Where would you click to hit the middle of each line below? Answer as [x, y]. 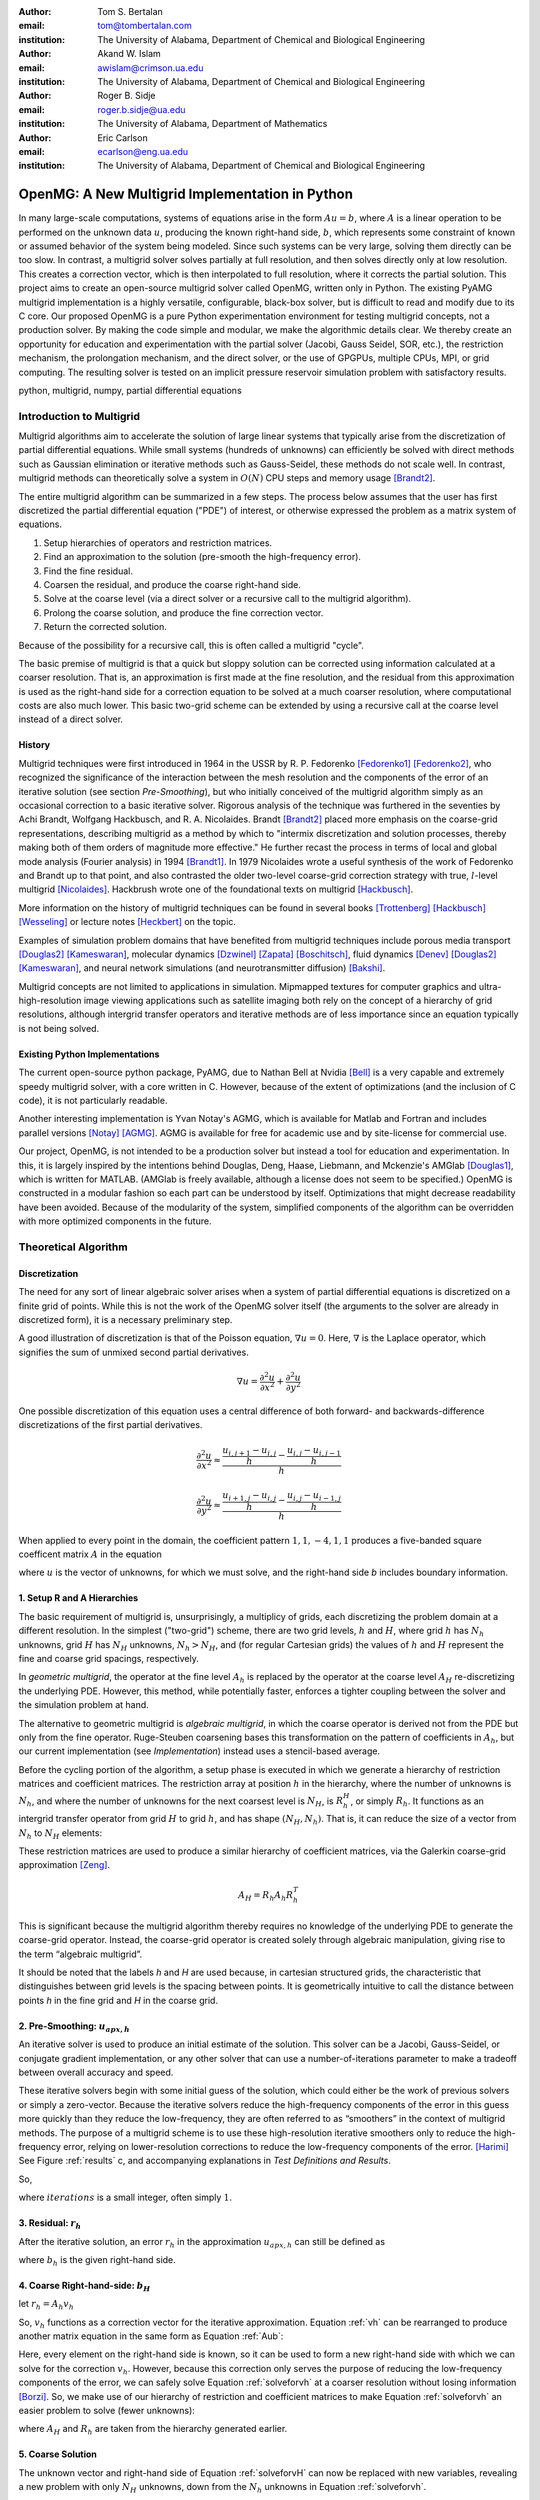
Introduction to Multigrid [79, 416]
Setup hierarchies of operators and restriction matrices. [158, 542]
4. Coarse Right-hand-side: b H [84, 2286]
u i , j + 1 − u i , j [249, 1451]
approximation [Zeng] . [64, 1865]
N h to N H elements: [60, 1833]
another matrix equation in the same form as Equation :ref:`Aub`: [151, 2336]
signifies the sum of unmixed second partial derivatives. [133, 1352]
